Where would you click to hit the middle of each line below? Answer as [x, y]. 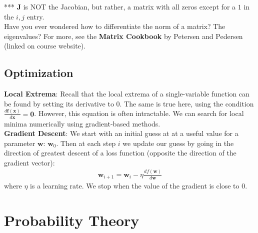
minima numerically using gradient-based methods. [82, 123]
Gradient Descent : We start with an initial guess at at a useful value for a [121, 133]
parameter [20, 143]
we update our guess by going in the [178, 143]
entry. [35, 16]
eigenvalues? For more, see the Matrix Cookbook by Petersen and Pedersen [123, 36]
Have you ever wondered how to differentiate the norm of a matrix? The [115, 26]
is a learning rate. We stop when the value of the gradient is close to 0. [139, 186]
